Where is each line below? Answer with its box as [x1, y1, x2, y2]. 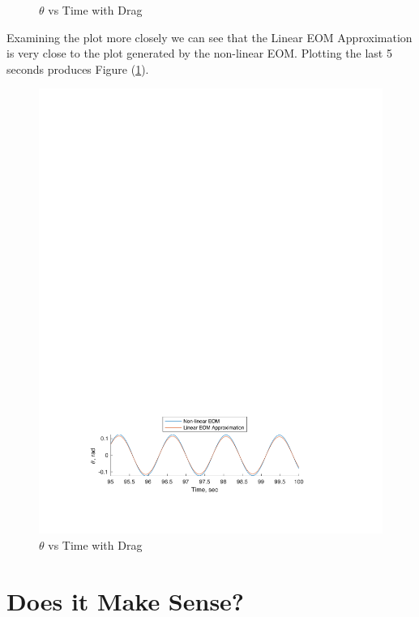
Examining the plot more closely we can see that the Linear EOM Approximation [6, 28, 413, 45]
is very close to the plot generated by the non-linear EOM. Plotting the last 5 [6, 45, 392, 62]
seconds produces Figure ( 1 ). [6, 60, 149, 77]
